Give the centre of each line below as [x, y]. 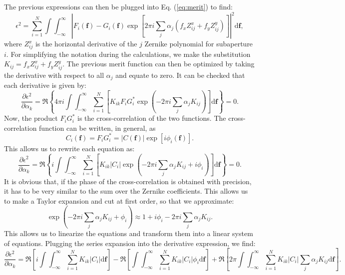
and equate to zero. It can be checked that [180, 75]
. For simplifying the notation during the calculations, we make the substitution [128, 54]
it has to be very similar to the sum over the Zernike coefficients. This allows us [126, 191]
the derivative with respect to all [54, 75]
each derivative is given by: [45, 85]
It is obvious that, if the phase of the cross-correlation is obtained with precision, [128, 181]
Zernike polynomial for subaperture [199, 44]
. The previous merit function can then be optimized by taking [159, 64]
